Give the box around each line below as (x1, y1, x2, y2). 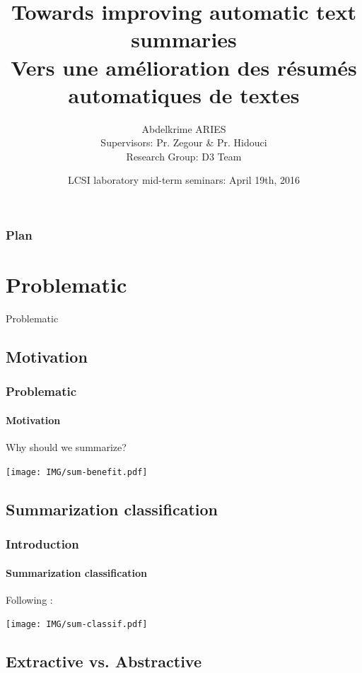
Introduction (6, 535, 79, 553)
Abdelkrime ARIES (141, 121, 226, 136)
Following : (6, 592, 53, 607)
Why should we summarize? (6, 440, 127, 455)
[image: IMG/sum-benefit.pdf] (6, 467, 148, 477)
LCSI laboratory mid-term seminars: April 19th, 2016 (67, 172, 300, 187)
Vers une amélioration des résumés (11, 52, 357, 81)
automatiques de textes (68, 80, 300, 109)
